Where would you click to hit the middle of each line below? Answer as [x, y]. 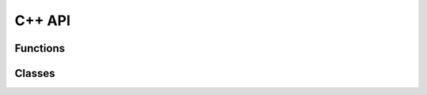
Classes [35, 73]
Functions [40, 48]
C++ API [43, 20]
